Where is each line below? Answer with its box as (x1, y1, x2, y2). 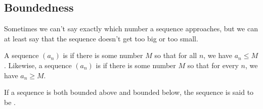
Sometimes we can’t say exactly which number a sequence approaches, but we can (4, 23, 258, 34)
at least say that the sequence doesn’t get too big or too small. (4, 33, 198, 43)
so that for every (187, 60, 239, 70)
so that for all (154, 50, 197, 61)
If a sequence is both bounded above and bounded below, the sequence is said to (4, 87, 254, 97)
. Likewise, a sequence (4, 60, 72, 70)
